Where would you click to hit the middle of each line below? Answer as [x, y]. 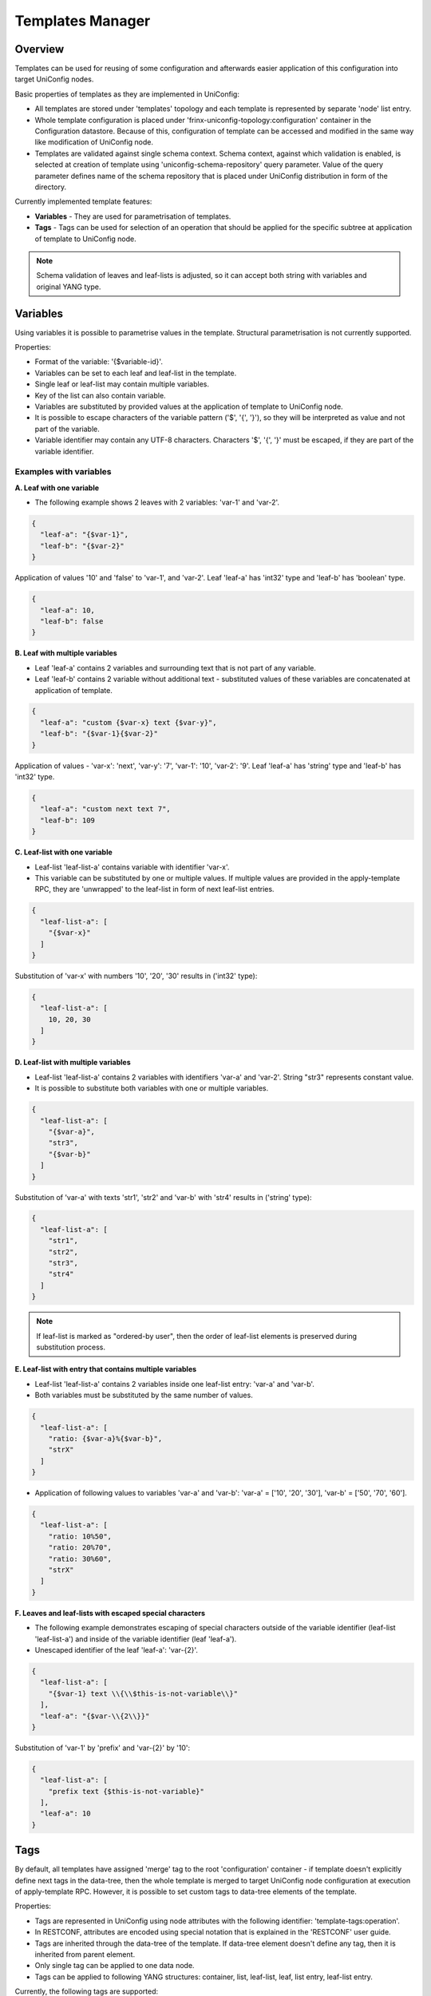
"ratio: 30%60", [80, 1558]
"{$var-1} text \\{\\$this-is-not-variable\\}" [143, 1693]
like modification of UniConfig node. [94, 142]
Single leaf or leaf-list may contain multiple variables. [122, 384]
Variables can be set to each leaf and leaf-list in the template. [136, 373]
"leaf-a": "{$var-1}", [85, 535]
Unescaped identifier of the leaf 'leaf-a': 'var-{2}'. [117, 1649]
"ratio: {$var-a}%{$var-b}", [105, 1438]
